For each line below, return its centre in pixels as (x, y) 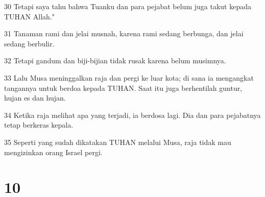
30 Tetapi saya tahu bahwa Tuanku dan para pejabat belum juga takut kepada (128, 6)
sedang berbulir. (29, 43)
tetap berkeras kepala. (39, 125)
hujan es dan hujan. (35, 98)
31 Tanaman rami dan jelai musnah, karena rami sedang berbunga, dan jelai (124, 33)
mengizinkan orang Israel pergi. (53, 152)
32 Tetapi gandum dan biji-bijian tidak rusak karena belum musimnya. (115, 60)
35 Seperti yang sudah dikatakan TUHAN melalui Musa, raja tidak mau (118, 142)
